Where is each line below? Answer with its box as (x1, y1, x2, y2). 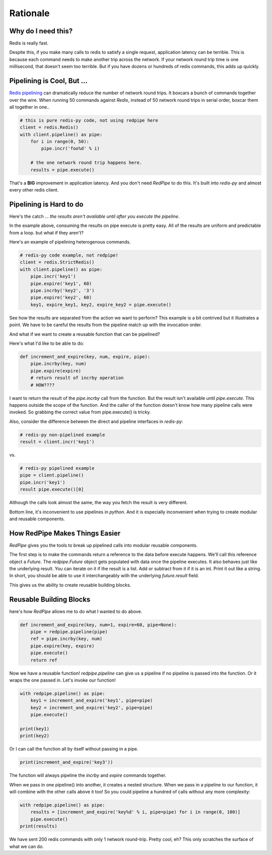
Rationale (9, 8, 50, 19)
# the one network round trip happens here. (30, 160, 143, 166)
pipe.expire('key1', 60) (30, 280, 92, 286)
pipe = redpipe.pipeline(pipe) (30, 629, 108, 635)
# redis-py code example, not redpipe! (20, 253, 118, 258)
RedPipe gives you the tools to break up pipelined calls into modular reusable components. (9, 542, 198, 548)
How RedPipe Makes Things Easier (9, 529, 121, 537)
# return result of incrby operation (30, 375, 124, 381)
